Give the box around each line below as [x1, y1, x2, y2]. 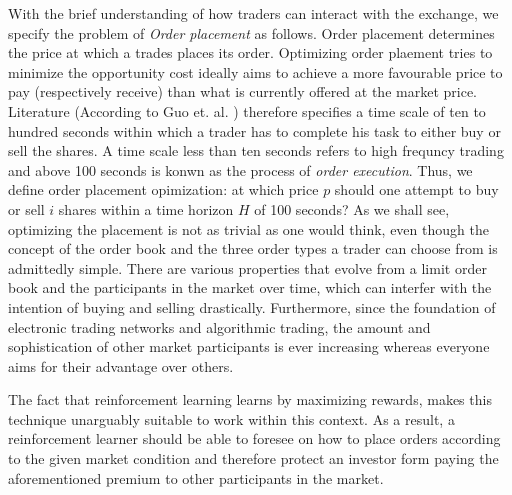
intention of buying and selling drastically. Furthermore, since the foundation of [8, 296, 496, 317]
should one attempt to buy [334, 179, 499, 200]
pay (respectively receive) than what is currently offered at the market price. [8, 81, 477, 102]
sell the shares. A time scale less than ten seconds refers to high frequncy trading [8, 140, 504, 161]
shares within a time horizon [58, 198, 234, 219]
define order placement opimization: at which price [8, 179, 319, 200]
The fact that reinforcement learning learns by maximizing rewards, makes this [8, 389, 492, 410]
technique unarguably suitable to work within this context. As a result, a [8, 408, 455, 429]
